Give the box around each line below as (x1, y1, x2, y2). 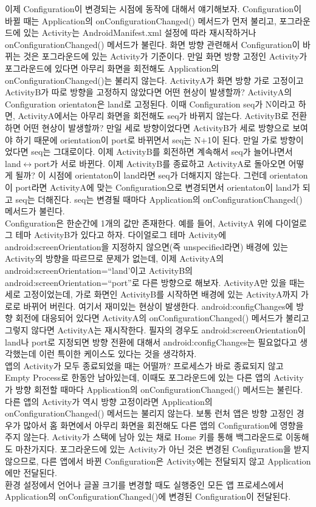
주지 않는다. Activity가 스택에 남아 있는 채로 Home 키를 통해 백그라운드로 (5, 430, 283, 443)
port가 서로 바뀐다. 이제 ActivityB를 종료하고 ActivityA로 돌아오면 (34, 157, 286, 169)
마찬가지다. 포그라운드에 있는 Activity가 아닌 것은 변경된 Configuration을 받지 (15, 442, 310, 455)
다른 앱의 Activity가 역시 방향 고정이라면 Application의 (5, 395, 213, 407)
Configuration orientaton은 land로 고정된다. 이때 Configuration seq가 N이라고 (5, 97, 295, 110)
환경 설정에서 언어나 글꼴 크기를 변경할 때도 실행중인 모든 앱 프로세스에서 (5, 478, 284, 491)
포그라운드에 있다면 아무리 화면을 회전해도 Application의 (5, 61, 219, 74)
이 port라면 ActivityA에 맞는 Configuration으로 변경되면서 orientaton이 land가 (5, 180, 300, 193)
